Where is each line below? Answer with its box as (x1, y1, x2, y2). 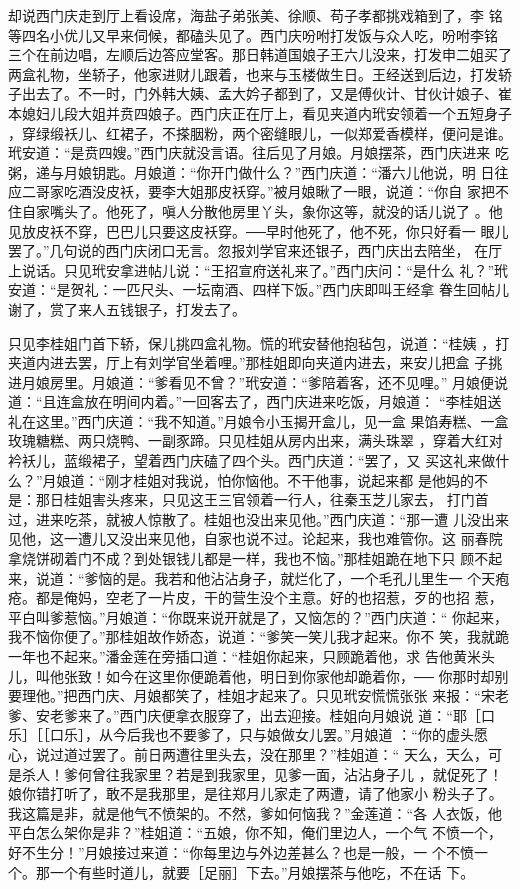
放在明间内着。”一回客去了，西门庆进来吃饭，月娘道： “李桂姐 (84, 391, 488, 412)
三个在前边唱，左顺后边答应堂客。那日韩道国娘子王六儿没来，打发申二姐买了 (8, 44, 512, 65)
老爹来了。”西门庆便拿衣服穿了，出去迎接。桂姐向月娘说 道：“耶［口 (49, 704, 495, 725)
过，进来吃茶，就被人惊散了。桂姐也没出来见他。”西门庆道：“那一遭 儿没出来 (8, 508, 509, 529)
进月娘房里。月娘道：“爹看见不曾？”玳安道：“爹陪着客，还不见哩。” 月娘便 (8, 371, 495, 392)
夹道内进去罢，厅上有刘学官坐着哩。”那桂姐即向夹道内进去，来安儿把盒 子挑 (8, 352, 503, 373)
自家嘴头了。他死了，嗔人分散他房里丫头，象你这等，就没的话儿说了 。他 (21, 200, 503, 221)
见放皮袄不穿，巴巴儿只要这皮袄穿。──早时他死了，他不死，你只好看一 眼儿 (8, 220, 509, 241)
